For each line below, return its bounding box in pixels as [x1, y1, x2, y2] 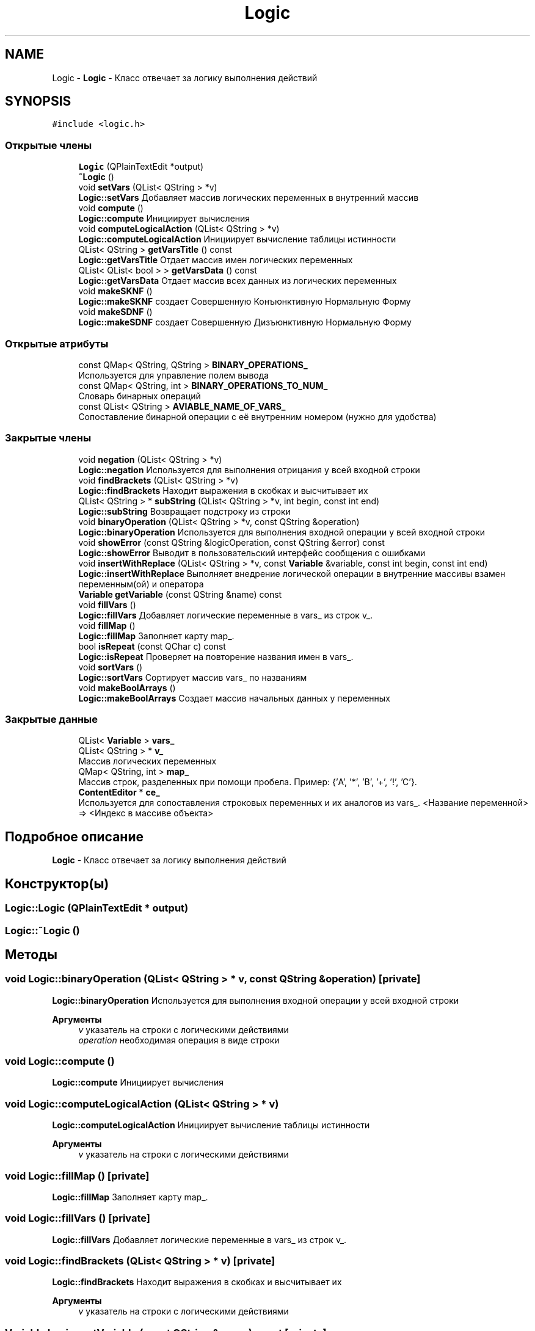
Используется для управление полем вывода [78, 369, 269, 380]
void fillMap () [78, 620, 136, 631]
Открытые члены [5, 139, 92, 151]
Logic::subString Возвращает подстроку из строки [78, 506, 291, 517]
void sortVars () [78, 661, 143, 672]
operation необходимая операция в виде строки [78, 1034, 280, 1045]
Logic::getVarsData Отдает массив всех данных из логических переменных [78, 275, 397, 286]
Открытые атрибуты [5, 337, 109, 350]
